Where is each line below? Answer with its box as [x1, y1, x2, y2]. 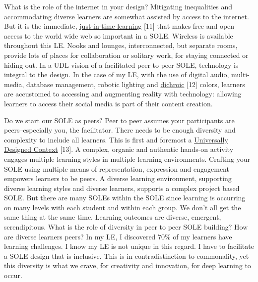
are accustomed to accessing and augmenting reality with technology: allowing [4, 89, 242, 99]
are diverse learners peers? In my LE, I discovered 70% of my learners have [4, 231, 232, 241]
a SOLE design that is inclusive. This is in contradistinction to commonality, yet [4, 250, 249, 261]
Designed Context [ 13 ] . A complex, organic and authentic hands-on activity [4, 144, 234, 154]
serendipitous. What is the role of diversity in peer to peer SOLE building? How [4, 222, 248, 232]
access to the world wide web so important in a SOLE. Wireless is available [4, 30, 233, 41]
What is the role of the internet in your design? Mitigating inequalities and [4, 1, 233, 11]
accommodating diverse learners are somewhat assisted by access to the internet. [4, 11, 249, 21]
